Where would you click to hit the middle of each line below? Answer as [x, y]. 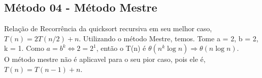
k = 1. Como [24, 48]
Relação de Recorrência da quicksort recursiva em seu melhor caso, [108, 28]
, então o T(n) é [121, 48]
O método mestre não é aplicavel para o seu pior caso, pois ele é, [105, 59]
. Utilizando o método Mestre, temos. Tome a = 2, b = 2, [169, 38]
